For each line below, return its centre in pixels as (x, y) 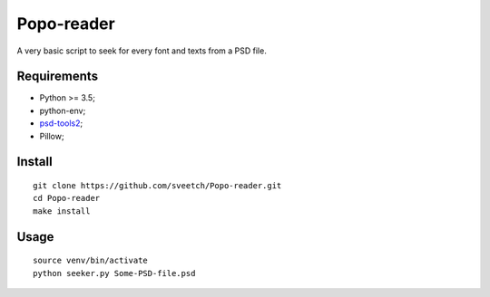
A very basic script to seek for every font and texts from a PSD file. (142, 51)
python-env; (63, 110)
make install (62, 211)
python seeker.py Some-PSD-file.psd (114, 273)
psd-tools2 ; (61, 123)
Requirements (58, 77)
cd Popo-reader (67, 198)
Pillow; (52, 136)
